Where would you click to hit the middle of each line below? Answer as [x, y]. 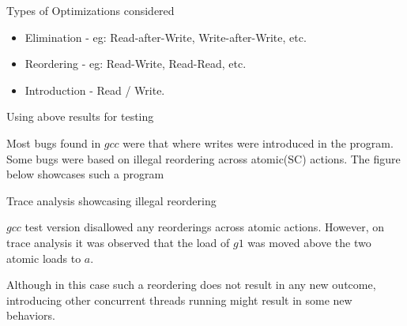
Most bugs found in [54, 142]
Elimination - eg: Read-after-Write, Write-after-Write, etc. [166, 37]
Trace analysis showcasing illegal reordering [111, 200]
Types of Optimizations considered [90, 10]
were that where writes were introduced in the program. [258, 142]
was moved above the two [309, 242]
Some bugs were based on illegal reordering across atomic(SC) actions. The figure [203, 158]
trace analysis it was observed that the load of [118, 242]
